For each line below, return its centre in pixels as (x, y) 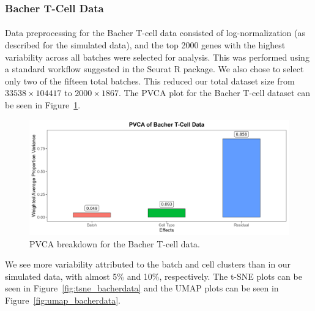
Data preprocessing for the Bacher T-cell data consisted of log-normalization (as (155, 33)
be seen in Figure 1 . (43, 105)
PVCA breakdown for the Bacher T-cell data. (115, 243)
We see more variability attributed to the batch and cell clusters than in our (148, 264)
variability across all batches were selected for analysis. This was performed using (157, 57)
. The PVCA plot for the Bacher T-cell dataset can (214, 93)
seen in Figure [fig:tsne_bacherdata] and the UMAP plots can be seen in (142, 288)
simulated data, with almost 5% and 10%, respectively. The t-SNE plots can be (154, 276)
